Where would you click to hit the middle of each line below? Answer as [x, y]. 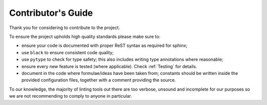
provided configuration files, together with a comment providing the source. [99, 80]
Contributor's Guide [51, 13]
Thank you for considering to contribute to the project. [65, 28]
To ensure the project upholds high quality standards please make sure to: [85, 36]
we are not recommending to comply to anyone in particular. [70, 96]
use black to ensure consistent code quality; [67, 52]
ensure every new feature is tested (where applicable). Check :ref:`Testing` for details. [109, 66]
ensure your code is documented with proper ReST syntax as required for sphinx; [105, 46]
